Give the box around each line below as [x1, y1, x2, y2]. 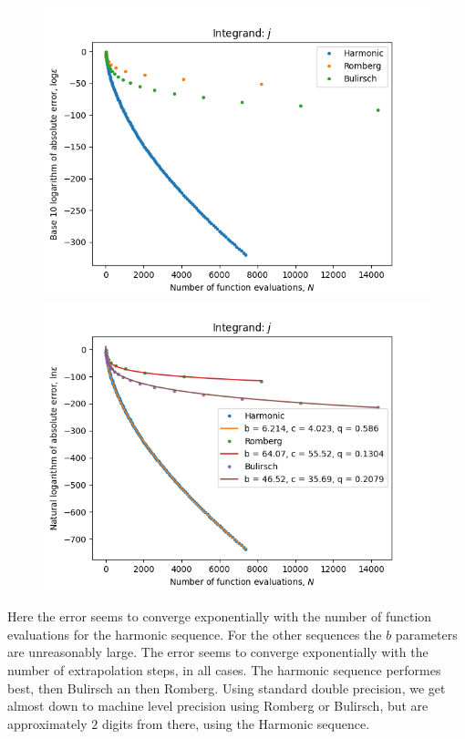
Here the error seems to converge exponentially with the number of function [7, 607, 432, 626]
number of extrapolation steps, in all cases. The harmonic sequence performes [7, 660, 441, 679]
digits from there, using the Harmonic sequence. [101, 713, 370, 733]
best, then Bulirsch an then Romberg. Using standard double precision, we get [7, 678, 446, 697]
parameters [395, 624, 458, 643]
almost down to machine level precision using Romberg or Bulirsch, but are [7, 696, 429, 715]
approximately [7, 713, 88, 733]
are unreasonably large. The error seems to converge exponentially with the [7, 642, 429, 662]
